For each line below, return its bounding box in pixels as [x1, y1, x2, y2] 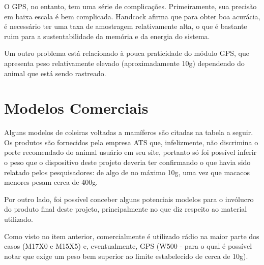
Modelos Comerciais [4, 97, 149, 118]
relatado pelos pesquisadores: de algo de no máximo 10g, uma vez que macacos [4, 167, 250, 177]
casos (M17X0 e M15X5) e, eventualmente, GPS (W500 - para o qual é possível [4, 241, 252, 251]
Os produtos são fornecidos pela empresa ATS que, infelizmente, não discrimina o [4, 137, 258, 147]
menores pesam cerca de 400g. [4, 177, 98, 187]
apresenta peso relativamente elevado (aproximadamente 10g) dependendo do [4, 57, 245, 68]
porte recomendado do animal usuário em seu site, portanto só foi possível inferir [4, 147, 257, 157]
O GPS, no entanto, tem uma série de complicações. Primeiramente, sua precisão [4, 1, 257, 11]
